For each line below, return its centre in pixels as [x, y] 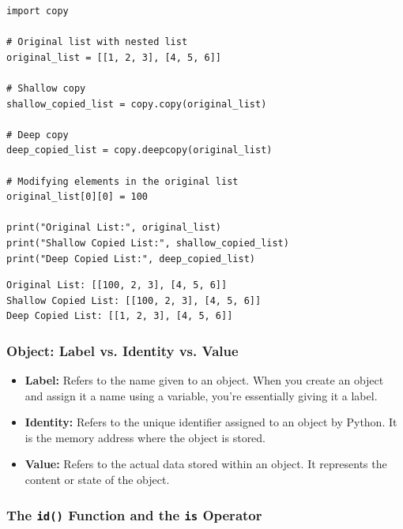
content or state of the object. [97, 480]
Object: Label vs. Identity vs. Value [122, 350]
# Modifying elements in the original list [122, 181]
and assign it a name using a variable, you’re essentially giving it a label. [201, 395]
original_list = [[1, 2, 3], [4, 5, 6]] [114, 57]
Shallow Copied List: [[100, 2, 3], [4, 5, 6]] [134, 300]
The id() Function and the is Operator [134, 514]
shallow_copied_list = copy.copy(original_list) [137, 104]
